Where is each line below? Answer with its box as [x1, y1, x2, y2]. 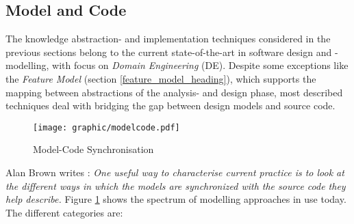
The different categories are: [5, 205, 123, 219]
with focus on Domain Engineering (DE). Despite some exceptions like [52, 58, 349, 72]
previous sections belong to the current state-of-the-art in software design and [5, 44, 332, 59]
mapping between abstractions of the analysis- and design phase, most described [5, 85, 343, 99]
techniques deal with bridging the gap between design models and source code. [5, 98, 336, 113]
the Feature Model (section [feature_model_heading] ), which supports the [5, 71, 316, 85]
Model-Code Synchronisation [33, 142, 154, 156]
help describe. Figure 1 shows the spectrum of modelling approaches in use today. [5, 192, 346, 206]
